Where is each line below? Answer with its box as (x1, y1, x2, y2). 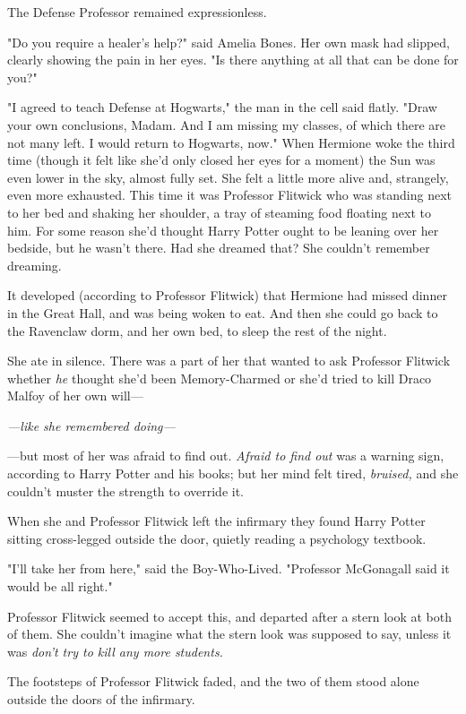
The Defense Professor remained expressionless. (7, 3, 267, 21)
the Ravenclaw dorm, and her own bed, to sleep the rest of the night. (7, 321, 387, 340)
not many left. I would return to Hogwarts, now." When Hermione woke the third (7, 133, 455, 151)
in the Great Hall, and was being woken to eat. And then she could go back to (7, 303, 438, 322)
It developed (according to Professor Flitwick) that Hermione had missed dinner (7, 286, 447, 305)
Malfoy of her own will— (7, 386, 143, 405)
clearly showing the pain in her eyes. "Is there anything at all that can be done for (7, 50, 459, 69)
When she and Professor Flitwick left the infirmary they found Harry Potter (7, 512, 426, 530)
